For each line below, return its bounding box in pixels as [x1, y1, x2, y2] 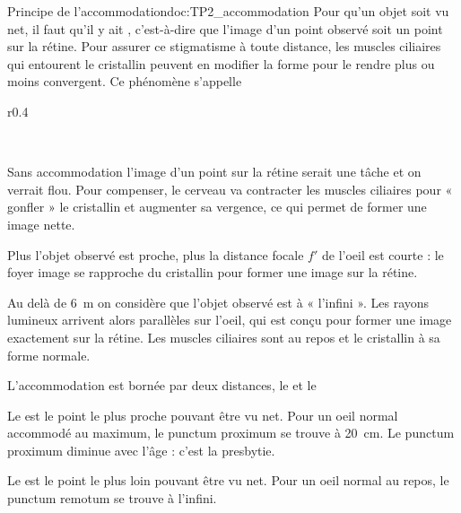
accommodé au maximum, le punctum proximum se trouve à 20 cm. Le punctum [7, 423, 455, 442]
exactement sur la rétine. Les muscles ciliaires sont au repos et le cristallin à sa [7, 327, 440, 346]
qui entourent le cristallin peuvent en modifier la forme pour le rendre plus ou [7, 54, 435, 73]
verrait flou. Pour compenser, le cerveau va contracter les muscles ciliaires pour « [7, 179, 453, 198]
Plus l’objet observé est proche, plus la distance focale [7, 245, 304, 264]
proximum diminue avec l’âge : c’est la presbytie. [7, 440, 275, 459]
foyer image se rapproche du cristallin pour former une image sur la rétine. [7, 263, 418, 282]
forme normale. [7, 345, 91, 364]
